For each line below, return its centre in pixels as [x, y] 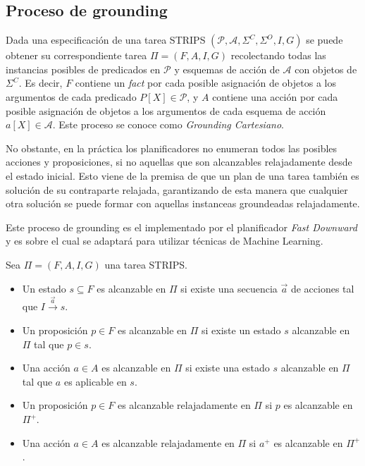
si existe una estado [228, 368]
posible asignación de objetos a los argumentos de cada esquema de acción [166, 110]
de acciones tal [322, 288]
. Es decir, [41, 83]
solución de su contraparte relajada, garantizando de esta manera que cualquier [177, 189]
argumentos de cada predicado [71, 96]
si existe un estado [241, 330]
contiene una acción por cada [275, 96]
